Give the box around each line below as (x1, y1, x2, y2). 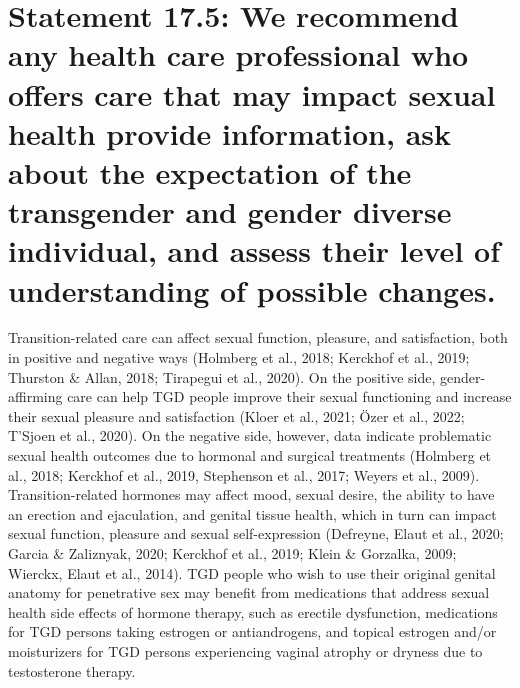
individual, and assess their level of (8, 230, 500, 271)
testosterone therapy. (8, 660, 136, 681)
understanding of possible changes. (8, 269, 496, 310)
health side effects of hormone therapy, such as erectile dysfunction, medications (8, 601, 498, 622)
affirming (8, 386, 63, 407)
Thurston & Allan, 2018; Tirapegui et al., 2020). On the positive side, (8, 366, 436, 387)
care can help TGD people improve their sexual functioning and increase (67, 386, 512, 407)
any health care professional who (8, 34, 469, 75)
